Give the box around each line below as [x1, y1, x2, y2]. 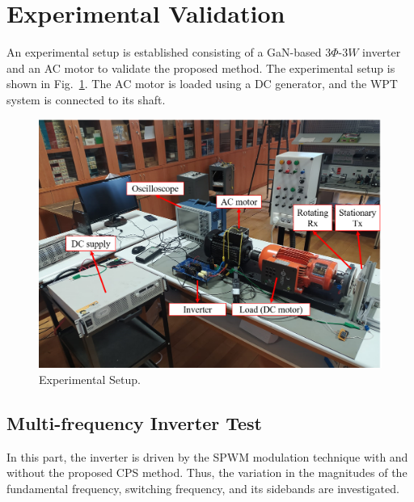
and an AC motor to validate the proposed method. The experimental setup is [6, 59, 395, 76]
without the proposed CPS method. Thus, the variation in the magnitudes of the [6, 464, 408, 481]
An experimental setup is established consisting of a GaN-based [6, 44, 322, 61]
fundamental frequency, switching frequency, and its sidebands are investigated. [6, 479, 399, 496]
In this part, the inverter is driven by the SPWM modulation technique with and [6, 448, 408, 465]
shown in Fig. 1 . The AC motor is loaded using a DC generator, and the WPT [6, 75, 398, 92]
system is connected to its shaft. [6, 91, 166, 108]
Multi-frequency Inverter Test [6, 410, 262, 435]
